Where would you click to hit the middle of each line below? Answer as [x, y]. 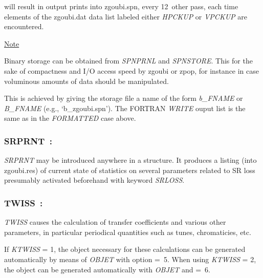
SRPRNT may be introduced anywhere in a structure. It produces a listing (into [130, 160]
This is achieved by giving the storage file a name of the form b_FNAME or [124, 98]
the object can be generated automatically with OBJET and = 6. [107, 269]
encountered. [24, 26]
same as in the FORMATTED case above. [70, 118]
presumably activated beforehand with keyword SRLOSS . [94, 180]
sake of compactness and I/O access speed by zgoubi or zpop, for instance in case [132, 70]
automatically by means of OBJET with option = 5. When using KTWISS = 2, [130, 259]
